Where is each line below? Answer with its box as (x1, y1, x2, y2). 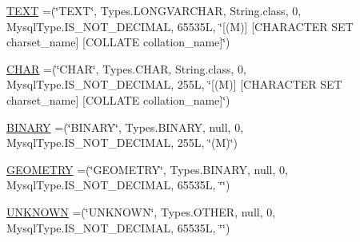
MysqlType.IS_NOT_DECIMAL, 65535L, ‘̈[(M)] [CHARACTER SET (6, 18, 354, 34)
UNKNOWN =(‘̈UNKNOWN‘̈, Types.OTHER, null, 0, (6, 203, 276, 220)
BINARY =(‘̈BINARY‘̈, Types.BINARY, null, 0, (6, 118, 244, 135)
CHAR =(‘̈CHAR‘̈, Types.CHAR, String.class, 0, (6, 60, 246, 77)
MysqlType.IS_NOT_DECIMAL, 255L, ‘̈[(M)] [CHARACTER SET (6, 76, 342, 93)
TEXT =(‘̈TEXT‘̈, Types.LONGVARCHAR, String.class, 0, (6, 2, 302, 18)
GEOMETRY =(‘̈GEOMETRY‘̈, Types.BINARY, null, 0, (6, 161, 288, 177)
